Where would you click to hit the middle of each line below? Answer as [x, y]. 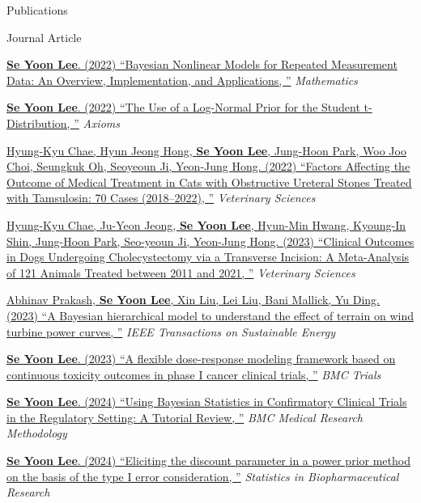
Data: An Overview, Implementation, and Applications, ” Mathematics [182, 80]
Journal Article [44, 37]
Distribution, [38, 123]
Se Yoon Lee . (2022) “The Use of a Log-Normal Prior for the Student [183, 107]
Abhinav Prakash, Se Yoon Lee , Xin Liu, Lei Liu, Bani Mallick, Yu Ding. [193, 300]
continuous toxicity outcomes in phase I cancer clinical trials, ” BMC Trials [194, 374]
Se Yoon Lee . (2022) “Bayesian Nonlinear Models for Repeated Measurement [202, 64]
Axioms [101, 123]
